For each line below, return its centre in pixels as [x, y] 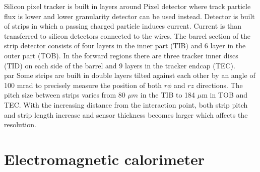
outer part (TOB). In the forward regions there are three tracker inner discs [121, 55]
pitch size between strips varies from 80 [65, 95]
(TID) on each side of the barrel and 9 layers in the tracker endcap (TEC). [120, 65]
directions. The [219, 85]
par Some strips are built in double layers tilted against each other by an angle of [130, 75]
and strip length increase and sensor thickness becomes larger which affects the [126, 114]
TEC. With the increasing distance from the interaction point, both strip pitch [126, 104]
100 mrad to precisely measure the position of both [83, 85]
